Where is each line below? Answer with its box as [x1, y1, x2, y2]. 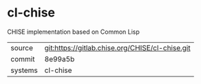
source [10, 43, 33, 52]
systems [10, 65, 38, 75]
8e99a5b [44, 54, 75, 63]
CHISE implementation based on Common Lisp [7, 28, 140, 36]
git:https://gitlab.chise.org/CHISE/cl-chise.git [44, 43, 191, 52]
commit [10, 54, 35, 63]
